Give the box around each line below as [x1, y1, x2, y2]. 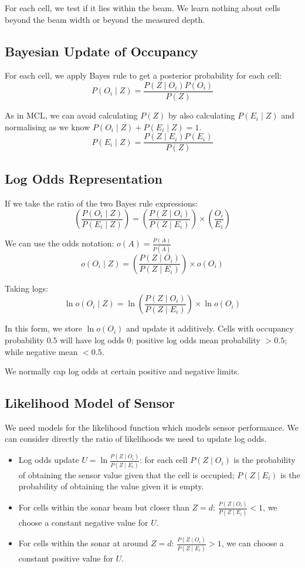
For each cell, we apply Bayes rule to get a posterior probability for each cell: [5, 69, 282, 82]
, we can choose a [221, 537, 284, 549]
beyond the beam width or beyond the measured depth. [5, 13, 205, 25]
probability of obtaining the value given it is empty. [18, 480, 204, 492]
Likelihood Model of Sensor [5, 394, 175, 412]
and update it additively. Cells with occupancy [126, 322, 294, 334]
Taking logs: [5, 282, 48, 294]
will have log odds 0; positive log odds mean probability [60, 333, 260, 346]
